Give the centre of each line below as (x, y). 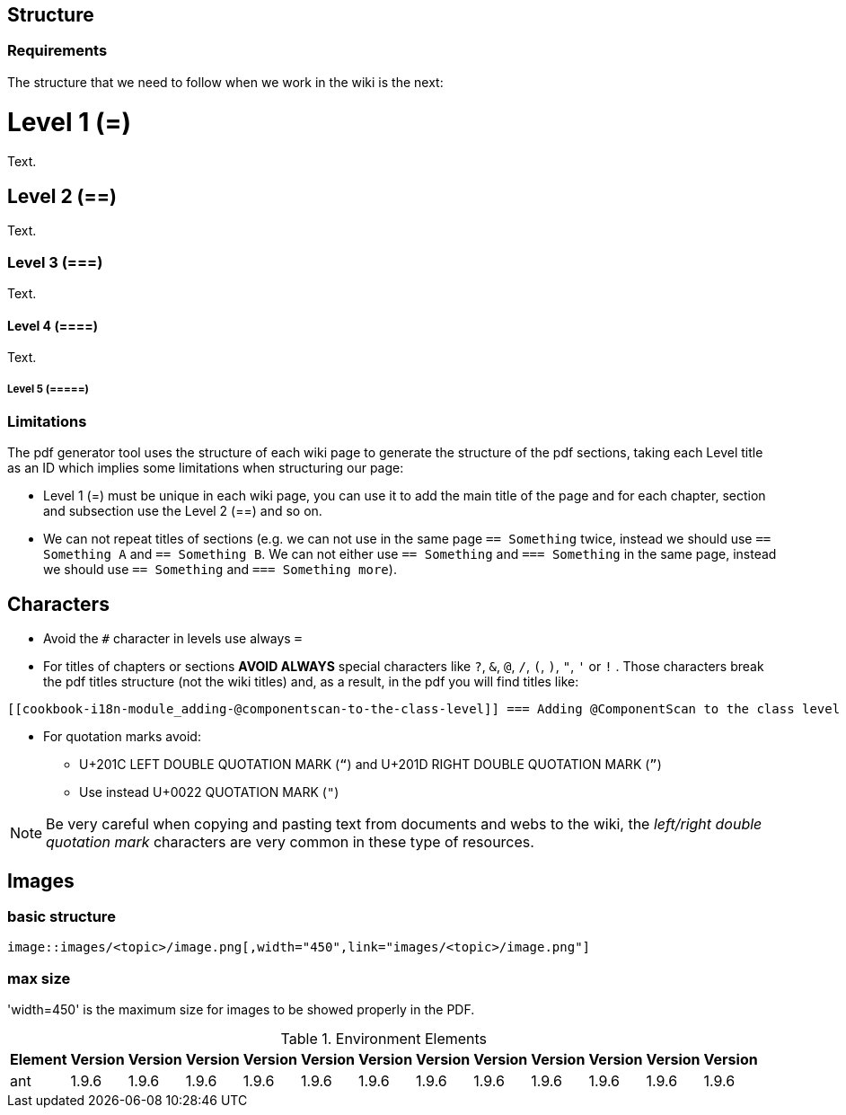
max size (39, 978)
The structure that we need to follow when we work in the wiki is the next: (225, 82)
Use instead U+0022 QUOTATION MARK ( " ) (209, 792)
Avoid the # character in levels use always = (173, 639)
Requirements (57, 51)
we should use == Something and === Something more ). (220, 570)
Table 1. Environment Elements (384, 1039)
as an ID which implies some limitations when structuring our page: (206, 468)
